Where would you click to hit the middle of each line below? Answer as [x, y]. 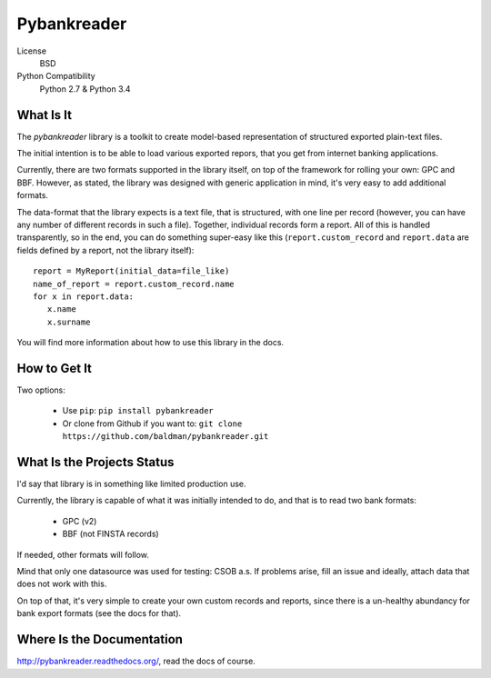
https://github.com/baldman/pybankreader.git [165, 437]
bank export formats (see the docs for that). [99, 613]
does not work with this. [62, 584]
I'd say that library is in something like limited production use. [131, 484]
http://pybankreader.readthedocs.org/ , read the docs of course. [136, 661]
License [32, 51]
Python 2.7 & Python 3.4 [85, 89]
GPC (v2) [80, 521]
